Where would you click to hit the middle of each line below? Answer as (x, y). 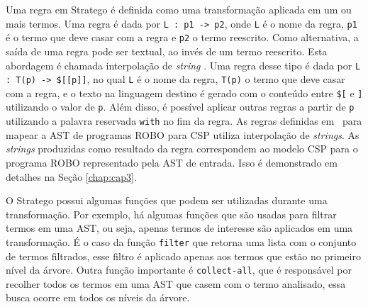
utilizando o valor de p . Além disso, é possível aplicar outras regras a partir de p (180, 107)
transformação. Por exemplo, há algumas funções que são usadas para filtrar (171, 214)
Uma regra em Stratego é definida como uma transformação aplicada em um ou (179, 9)
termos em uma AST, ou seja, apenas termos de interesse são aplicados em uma (179, 228)
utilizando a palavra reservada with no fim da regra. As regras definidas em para (184, 121)
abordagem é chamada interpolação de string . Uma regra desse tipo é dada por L (183, 65)
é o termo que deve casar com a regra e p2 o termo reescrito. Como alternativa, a (182, 37)
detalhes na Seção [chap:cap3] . (71, 176)
